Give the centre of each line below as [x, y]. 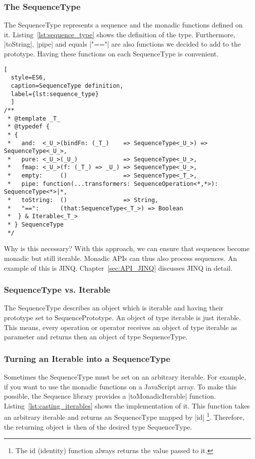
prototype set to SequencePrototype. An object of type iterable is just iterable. [123, 317]
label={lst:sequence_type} [55, 94]
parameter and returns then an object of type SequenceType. [96, 337]
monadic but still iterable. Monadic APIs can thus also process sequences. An [120, 258]
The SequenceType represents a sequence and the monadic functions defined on [123, 25]
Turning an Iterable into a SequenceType [87, 358]
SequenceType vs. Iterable [57, 290]
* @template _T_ [34, 118]
